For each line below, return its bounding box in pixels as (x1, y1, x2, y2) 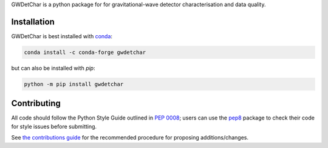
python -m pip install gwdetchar (24, 81, 124, 87)
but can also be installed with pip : (11, 64, 95, 72)
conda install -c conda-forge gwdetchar (24, 49, 146, 56)
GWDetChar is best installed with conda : (11, 32, 112, 39)
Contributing (11, 98, 61, 109)
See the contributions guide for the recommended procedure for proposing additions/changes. (11, 134, 249, 141)
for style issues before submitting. (11, 123, 97, 130)
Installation (11, 16, 55, 27)
